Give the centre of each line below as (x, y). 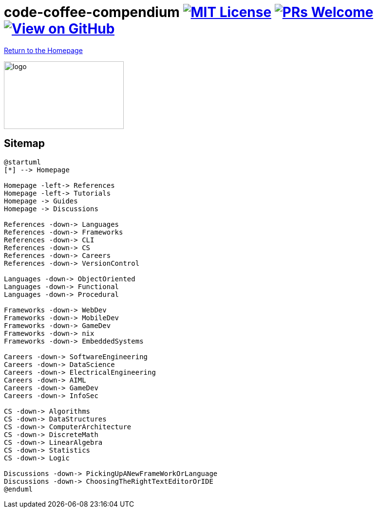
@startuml (22, 162)
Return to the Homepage (43, 50)
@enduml (19, 489)
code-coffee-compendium (92, 12)
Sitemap (25, 144)
